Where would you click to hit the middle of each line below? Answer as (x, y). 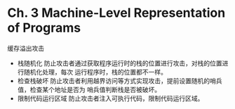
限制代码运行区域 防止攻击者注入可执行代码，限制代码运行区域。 (110, 98)
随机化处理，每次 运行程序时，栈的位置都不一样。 (95, 72)
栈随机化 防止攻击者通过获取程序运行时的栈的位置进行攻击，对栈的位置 (120, 63)
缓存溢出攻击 (26, 48)
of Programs (44, 28)
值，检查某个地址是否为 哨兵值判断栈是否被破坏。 (89, 89)
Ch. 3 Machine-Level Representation (116, 13)
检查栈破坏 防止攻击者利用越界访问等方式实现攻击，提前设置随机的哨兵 (120, 81)
